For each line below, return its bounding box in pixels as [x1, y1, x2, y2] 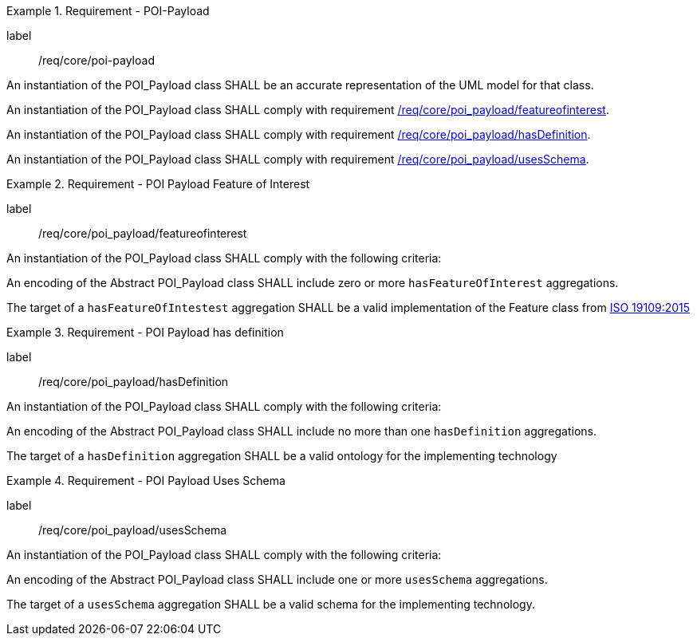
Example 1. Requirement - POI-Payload [6, 4, 210, 18]
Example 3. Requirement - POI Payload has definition [6, 325, 284, 339]
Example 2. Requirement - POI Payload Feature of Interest [6, 177, 310, 191]
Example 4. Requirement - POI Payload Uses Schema [6, 474, 285, 487]
